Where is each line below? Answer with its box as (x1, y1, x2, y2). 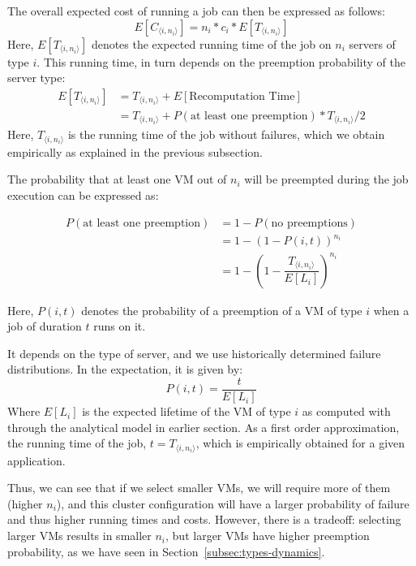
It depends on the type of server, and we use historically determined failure (7, 344, 381, 361)
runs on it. (93, 318, 146, 335)
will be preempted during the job (244, 171, 409, 188)
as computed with (302, 403, 391, 420)
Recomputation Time (189, 90, 295, 102)
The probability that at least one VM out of (7, 171, 227, 188)
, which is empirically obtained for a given (195, 434, 405, 452)
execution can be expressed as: (7, 186, 159, 203)
